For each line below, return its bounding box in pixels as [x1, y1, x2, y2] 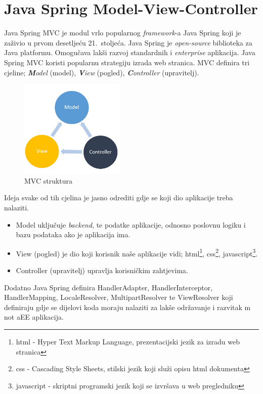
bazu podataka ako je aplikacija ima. [16, 229, 130, 240]
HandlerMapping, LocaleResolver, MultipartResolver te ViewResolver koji [4, 292, 233, 302]
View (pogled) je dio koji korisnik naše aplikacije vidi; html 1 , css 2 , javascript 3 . [16, 246, 258, 258]
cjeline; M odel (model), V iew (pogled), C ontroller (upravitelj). [4, 67, 199, 77]
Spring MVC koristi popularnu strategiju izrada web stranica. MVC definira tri [4, 57, 250, 67]
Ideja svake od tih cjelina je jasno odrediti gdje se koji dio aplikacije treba [4, 192, 233, 203]
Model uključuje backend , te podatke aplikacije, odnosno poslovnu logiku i [16, 219, 246, 230]
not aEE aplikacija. [4, 312, 64, 322]
